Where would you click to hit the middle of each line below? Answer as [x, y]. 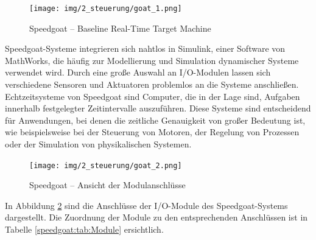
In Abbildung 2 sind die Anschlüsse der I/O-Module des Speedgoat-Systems [146, 205]
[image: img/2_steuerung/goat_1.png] [106, 9]
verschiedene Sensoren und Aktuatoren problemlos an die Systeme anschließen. [152, 84]
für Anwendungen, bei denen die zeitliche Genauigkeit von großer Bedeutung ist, [155, 120]
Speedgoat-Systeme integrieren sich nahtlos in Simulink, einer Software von [145, 48]
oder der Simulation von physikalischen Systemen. [98, 144]
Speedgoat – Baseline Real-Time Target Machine [120, 28]
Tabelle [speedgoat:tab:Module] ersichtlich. [84, 229]
